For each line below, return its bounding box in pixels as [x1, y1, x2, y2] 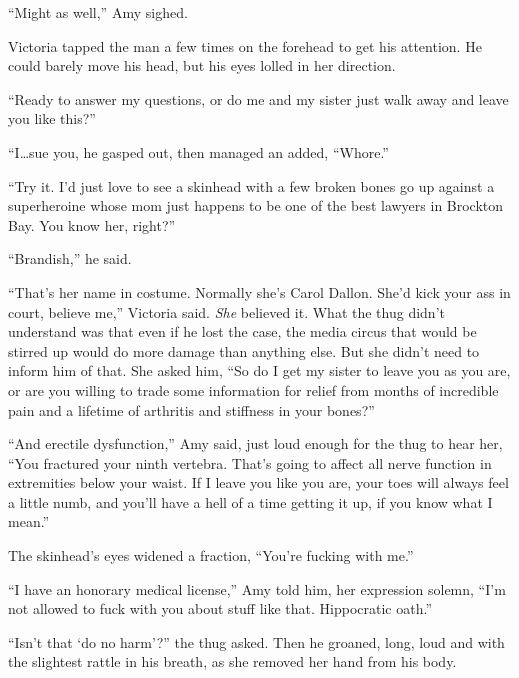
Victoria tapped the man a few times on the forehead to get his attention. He [8, 35, 482, 56]
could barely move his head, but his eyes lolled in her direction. [8, 55, 396, 76]
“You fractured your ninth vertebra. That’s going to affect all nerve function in [8, 452, 492, 473]
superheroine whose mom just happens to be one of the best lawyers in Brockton [8, 195, 504, 216]
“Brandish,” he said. [8, 248, 132, 269]
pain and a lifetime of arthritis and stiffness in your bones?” [8, 399, 375, 420]
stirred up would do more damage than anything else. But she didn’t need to [8, 340, 480, 361]
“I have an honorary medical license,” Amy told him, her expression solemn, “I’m [8, 578, 506, 599]
